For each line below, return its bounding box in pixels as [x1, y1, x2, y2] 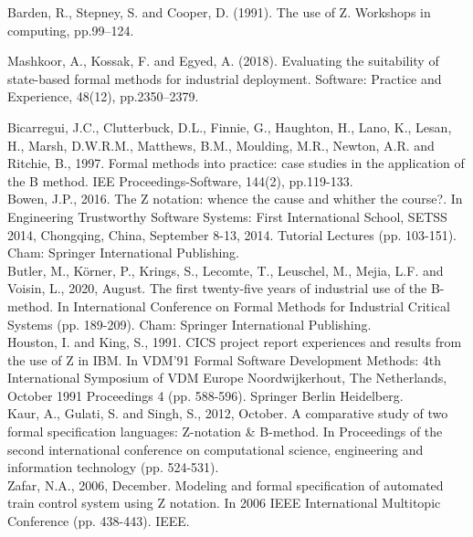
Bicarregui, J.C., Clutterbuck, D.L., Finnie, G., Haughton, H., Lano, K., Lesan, [7, 117, 452, 136]
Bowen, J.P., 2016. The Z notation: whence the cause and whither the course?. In [7, 189, 463, 208]
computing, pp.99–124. [7, 20, 134, 39]
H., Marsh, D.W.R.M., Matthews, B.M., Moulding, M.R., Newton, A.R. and [7, 135, 435, 154]
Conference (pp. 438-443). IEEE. [7, 511, 190, 531]
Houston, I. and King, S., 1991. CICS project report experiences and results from [7, 332, 462, 352]
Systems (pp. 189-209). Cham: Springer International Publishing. [7, 314, 372, 333]
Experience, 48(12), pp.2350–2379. [7, 87, 199, 106]
